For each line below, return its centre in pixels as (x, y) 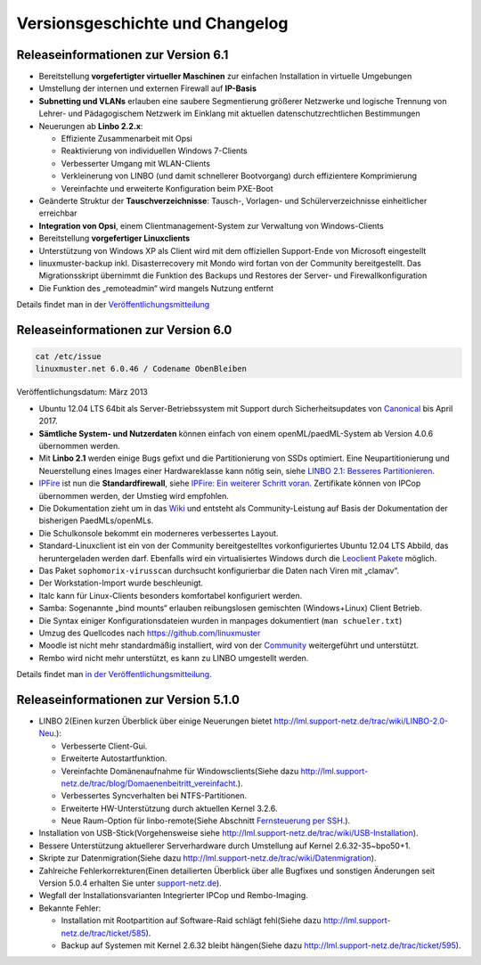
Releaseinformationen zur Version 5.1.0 (128, 699)
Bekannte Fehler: (70, 908)
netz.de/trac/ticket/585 (103, 933)
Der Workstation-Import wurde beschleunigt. (121, 583)
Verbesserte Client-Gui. (104, 746)
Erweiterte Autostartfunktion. (114, 758)
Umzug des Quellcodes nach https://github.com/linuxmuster (150, 633)
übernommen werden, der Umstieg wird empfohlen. (134, 495)
